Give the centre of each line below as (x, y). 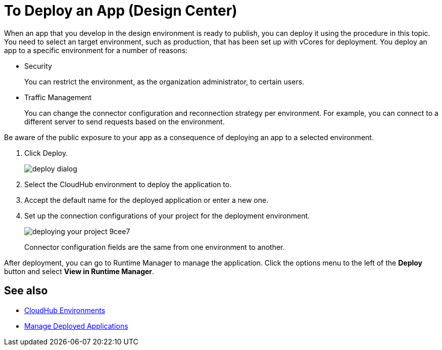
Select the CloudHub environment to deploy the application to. (128, 184)
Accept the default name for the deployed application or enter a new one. (146, 200)
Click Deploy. (46, 153)
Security (38, 66)
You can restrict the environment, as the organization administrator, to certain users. (164, 81)
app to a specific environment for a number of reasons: (96, 50)
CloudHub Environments (65, 310)
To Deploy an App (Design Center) (121, 11)
